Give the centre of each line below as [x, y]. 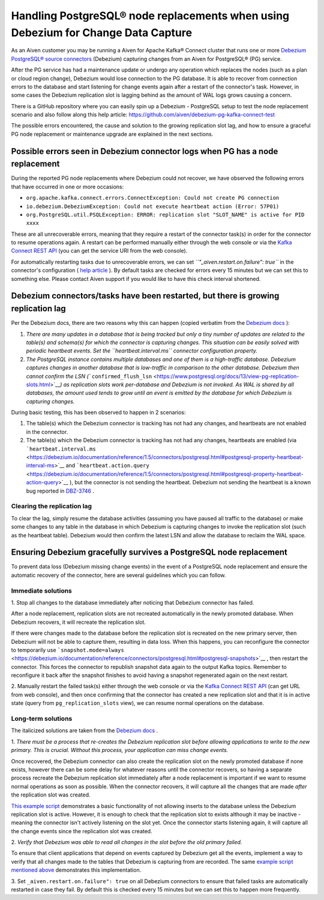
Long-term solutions [42, 719]
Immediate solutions [41, 591]
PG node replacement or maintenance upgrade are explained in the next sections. [112, 134]
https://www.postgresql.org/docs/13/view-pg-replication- [228, 376]
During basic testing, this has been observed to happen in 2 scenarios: [98, 413]
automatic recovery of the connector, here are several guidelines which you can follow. [118, 575]
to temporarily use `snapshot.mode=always [67, 650]
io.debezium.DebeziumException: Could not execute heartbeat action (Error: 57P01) [153, 206]
